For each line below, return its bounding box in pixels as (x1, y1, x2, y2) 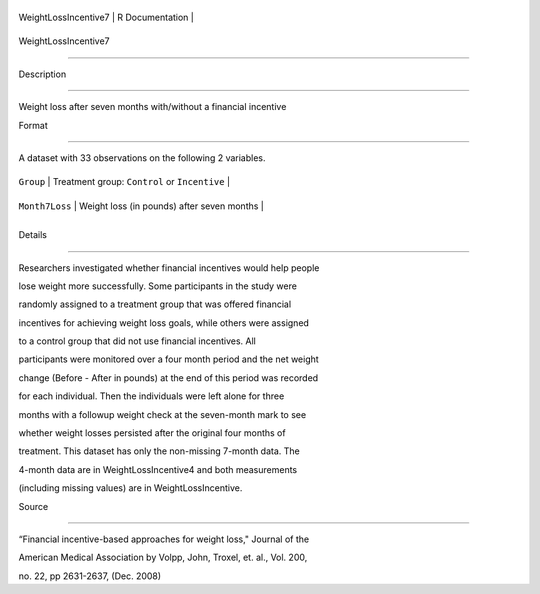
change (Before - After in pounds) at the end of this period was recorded (18, 371, 319, 384)
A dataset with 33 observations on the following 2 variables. (18, 151, 266, 164)
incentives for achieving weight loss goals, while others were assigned (18, 316, 310, 329)
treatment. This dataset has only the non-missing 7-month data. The (18, 445, 300, 457)
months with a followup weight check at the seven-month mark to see (18, 408, 307, 420)
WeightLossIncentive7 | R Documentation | (18, 11, 194, 23)
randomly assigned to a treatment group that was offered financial (18, 298, 292, 310)
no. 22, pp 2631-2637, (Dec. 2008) (18, 570, 162, 582)
